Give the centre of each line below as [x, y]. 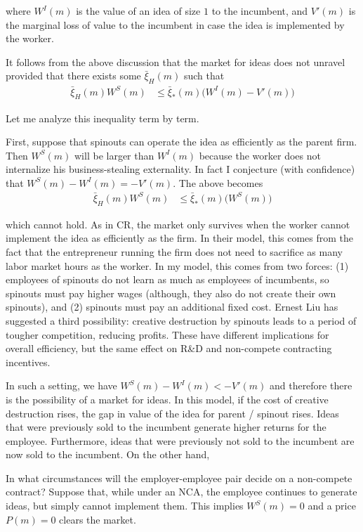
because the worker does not [260, 155]
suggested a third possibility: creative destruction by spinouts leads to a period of [181, 320]
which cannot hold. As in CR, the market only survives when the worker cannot [178, 224]
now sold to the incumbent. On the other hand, [108, 454]
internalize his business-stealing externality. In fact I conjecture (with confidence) [180, 169]
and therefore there [311, 385]
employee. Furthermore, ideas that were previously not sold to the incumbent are [180, 440]
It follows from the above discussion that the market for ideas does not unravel [176, 61]
